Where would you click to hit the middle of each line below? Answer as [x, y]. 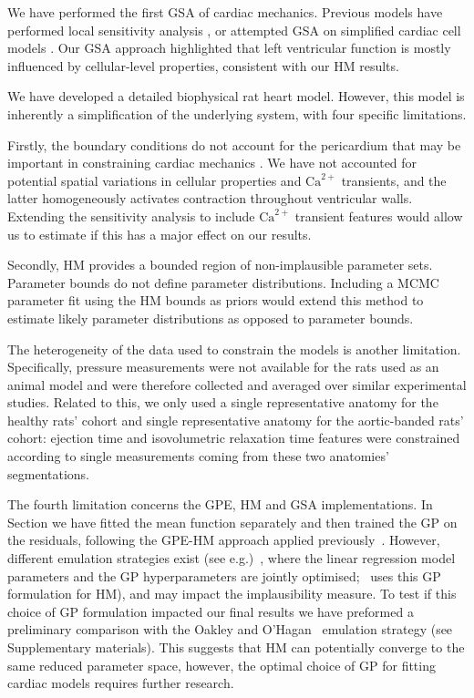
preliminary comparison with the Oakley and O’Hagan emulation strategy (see [230, 629]
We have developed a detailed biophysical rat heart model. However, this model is [236, 96]
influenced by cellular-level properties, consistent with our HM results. [203, 65]
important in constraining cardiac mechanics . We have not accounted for [212, 163]
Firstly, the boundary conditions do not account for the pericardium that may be [234, 144]
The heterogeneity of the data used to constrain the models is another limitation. [234, 349]
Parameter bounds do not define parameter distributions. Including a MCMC [223, 282]
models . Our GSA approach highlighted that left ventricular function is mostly [229, 48]
